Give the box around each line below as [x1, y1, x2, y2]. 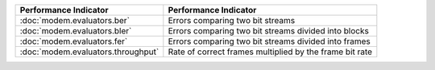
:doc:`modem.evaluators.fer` [19, 36, 128, 47]
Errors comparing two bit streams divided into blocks [168, 25, 370, 36]
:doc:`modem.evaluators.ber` [19, 15, 130, 25]
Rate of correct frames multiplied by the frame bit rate [168, 46, 373, 57]
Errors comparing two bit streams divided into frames [168, 36, 371, 47]
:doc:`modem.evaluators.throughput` [19, 46, 159, 57]
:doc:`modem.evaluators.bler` [19, 25, 132, 36]
